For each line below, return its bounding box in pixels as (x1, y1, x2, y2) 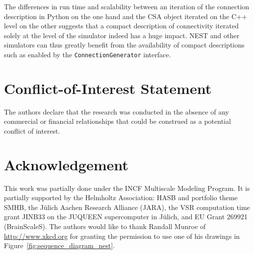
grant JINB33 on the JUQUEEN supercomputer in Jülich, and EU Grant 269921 (4, 211, 248, 222)
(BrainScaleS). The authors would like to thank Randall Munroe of (4, 221, 206, 231)
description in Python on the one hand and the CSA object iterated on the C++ (4, 11, 247, 21)
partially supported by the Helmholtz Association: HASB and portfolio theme (4, 192, 238, 203)
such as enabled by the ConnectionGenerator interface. (4, 49, 171, 59)
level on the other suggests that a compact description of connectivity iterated (4, 21, 239, 31)
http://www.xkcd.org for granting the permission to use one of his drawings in (4, 231, 240, 241)
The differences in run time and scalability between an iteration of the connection (4, 1, 249, 11)
